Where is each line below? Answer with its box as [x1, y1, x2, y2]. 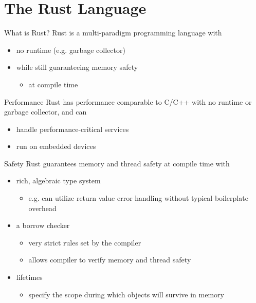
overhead [28, 202, 57, 213]
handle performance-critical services [16, 123, 129, 134]
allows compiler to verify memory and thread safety [28, 254, 191, 265]
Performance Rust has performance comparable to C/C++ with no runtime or [4, 96, 252, 107]
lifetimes [16, 272, 43, 282]
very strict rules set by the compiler [28, 237, 141, 248]
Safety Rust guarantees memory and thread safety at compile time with [4, 158, 230, 168]
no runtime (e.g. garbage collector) [16, 44, 125, 55]
